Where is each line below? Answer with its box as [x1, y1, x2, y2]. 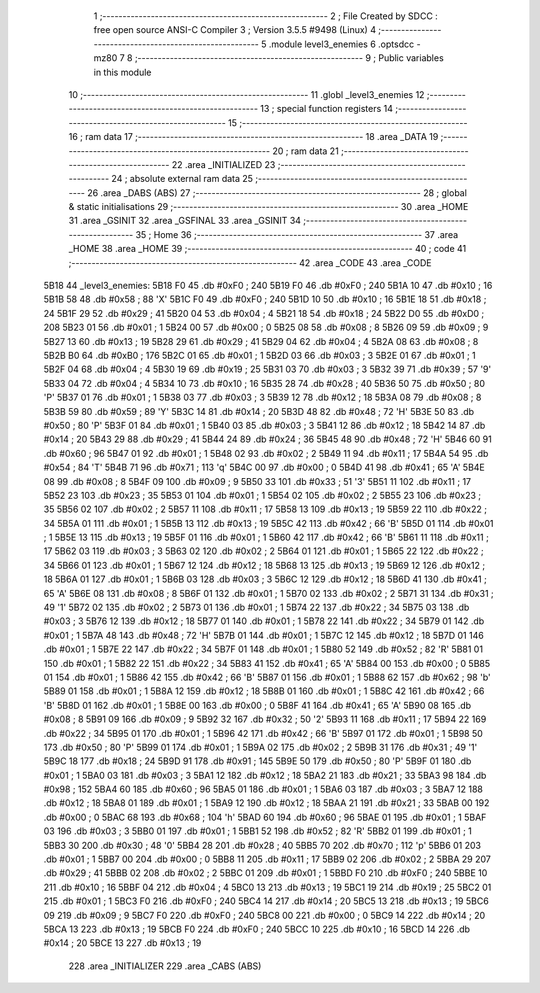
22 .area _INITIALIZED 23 [171, 158, 276, 170]
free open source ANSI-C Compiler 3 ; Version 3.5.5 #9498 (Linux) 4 [93, 24, 377, 36]
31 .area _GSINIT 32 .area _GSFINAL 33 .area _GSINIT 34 [68, 215, 302, 227]
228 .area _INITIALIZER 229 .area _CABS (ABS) [68, 960, 262, 972]
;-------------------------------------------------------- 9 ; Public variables [134, 52, 444, 64]
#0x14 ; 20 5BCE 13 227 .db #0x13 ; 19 [43, 937, 202, 949]
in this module [93, 66, 152, 78]
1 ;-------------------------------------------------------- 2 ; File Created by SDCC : [93, 10, 439, 22]
